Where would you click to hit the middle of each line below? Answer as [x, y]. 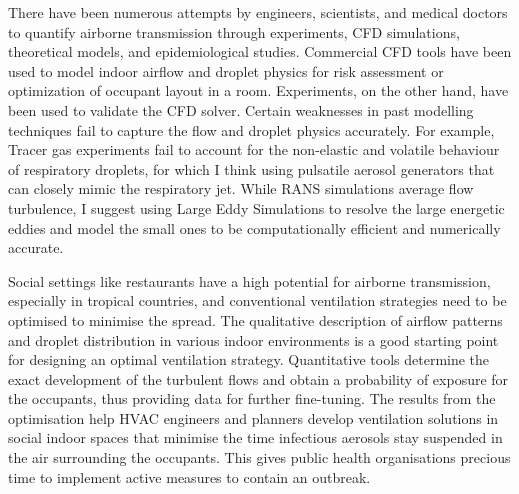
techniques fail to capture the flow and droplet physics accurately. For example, [251, 129]
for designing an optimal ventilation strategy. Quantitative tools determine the [249, 359]
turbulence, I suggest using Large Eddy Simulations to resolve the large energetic [256, 207]
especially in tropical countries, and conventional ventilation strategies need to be [257, 300]
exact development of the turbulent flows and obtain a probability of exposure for [258, 378]
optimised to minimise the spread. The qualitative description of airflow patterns [255, 319]
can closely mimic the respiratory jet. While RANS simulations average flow [241, 188]
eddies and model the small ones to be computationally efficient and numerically [254, 227]
